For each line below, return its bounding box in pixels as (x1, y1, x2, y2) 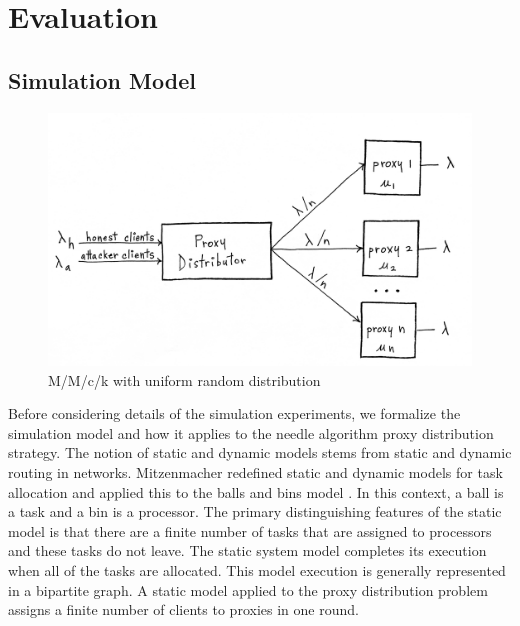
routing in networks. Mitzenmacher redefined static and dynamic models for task (8, 461, 503, 482)
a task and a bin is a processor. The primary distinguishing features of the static (8, 501, 502, 522)
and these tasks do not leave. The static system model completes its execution (8, 540, 487, 561)
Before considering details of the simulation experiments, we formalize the (8, 403, 461, 424)
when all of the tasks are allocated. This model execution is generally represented (8, 559, 506, 580)
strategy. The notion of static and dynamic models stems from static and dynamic (8, 442, 512, 463)
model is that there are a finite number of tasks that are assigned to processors (8, 520, 492, 541)
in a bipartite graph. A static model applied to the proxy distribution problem (8, 579, 488, 600)
